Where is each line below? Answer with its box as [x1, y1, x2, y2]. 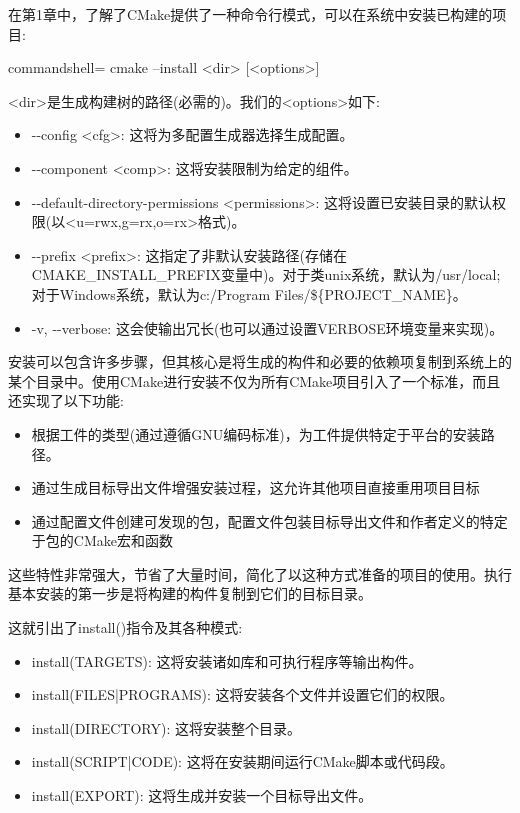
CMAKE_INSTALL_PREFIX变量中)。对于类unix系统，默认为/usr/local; [31, 264, 501, 285]
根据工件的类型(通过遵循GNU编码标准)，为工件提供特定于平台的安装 [31, 423, 481, 444]
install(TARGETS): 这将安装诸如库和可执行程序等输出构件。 [31, 650, 423, 671]
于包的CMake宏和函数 [31, 530, 173, 551]
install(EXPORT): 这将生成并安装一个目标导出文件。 [31, 785, 373, 806]
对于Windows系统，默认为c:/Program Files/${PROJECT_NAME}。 [31, 283, 467, 304]
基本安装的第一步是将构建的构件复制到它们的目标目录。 [8, 583, 372, 604]
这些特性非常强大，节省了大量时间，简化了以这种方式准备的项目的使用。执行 [8, 563, 512, 584]
